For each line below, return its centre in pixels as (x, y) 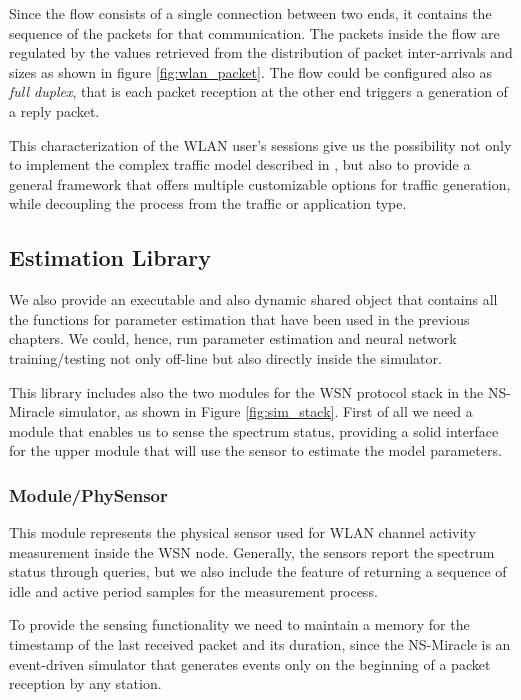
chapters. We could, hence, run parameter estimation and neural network (233, 338)
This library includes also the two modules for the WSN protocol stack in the (246, 391)
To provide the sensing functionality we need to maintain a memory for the (239, 624)
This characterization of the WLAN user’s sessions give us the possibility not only (260, 144)
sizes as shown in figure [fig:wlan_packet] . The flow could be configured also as (251, 71)
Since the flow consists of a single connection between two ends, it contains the (250, 13)
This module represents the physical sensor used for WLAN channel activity (242, 532)
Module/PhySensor (88, 494)
